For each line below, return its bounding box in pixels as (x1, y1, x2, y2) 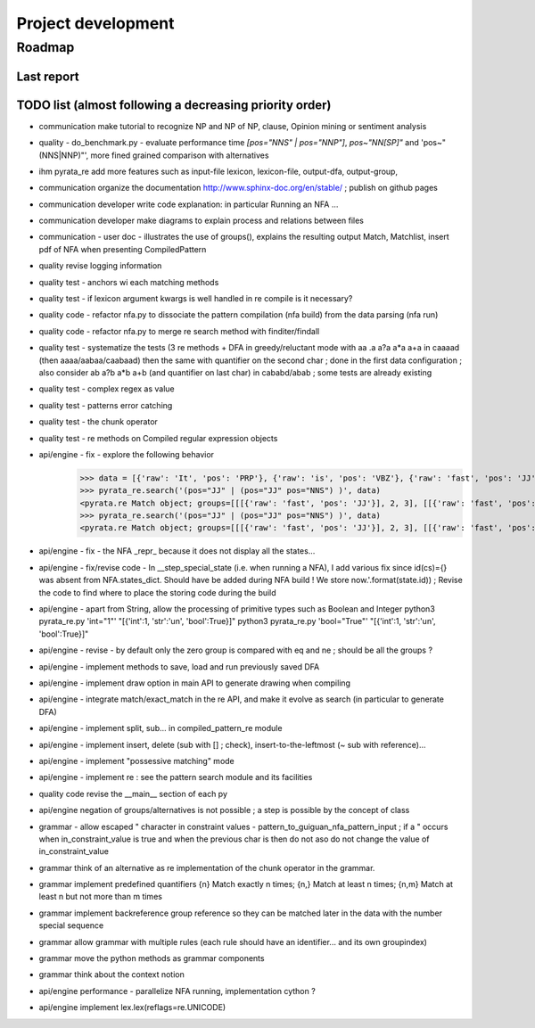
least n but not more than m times (38, 892, 162, 902)
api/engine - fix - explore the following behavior (38, 448, 214, 459)
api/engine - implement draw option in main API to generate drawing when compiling (38, 678, 351, 688)
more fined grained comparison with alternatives (90, 150, 269, 160)
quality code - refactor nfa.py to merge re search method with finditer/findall (38, 325, 320, 336)
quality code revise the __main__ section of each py (38, 788, 227, 799)
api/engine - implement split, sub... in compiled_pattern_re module (38, 723, 283, 734)
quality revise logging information (38, 260, 162, 271)
